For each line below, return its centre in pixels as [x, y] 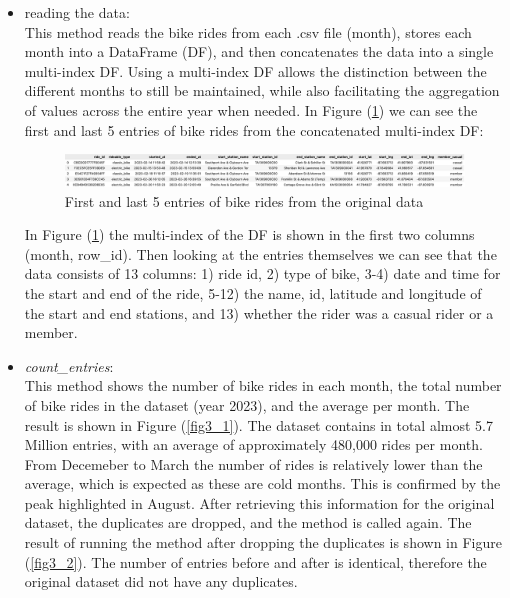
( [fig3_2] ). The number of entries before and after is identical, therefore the [255, 561]
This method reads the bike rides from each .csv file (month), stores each [248, 31]
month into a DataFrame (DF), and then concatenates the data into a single [259, 51]
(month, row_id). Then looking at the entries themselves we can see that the [260, 253]
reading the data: [77, 12]
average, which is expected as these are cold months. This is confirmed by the [262, 483]
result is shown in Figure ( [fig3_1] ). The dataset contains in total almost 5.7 [258, 424]
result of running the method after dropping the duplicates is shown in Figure [263, 542]
